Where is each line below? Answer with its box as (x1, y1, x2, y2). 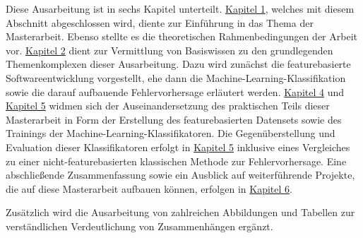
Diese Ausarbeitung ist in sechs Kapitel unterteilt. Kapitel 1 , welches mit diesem (6, 1, 355, 16)
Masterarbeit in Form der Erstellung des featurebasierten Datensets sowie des (6, 112, 342, 126)
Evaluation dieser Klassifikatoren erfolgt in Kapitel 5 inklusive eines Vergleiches (6, 139, 350, 154)
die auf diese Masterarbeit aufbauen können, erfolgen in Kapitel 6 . (6, 181, 292, 196)
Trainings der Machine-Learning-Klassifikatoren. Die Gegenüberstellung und (6, 126, 335, 141)
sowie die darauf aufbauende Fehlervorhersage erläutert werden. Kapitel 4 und (6, 84, 345, 99)
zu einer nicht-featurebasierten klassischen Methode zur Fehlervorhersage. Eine (6, 153, 347, 168)
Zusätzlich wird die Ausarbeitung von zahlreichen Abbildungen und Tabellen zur (6, 205, 355, 220)
